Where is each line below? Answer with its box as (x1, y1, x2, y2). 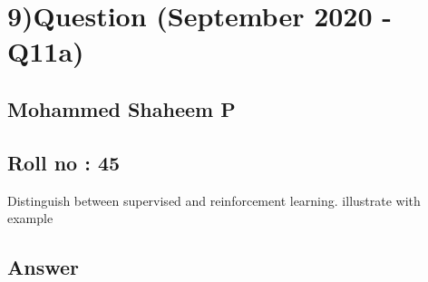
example (7, 209, 53, 228)
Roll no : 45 (7, 148, 121, 176)
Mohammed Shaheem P (7, 94, 236, 122)
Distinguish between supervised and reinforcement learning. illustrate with (7, 190, 421, 209)
